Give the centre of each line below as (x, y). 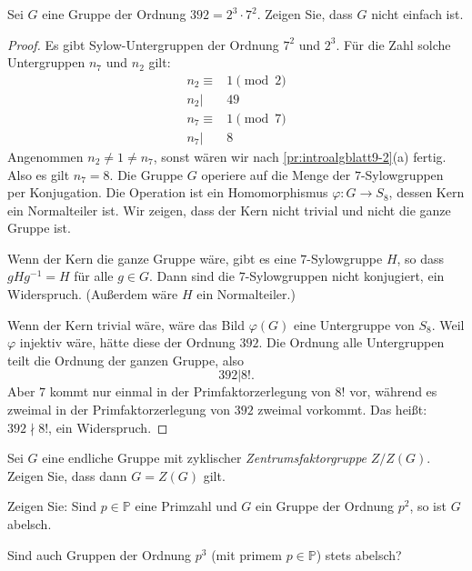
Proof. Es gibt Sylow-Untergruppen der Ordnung (143, 44)
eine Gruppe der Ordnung (114, 14)
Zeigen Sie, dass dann (67, 475)
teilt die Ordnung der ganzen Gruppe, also (126, 360)
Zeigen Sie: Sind (52, 506)
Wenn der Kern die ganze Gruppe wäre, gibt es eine (152, 258)
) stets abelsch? (359, 554)
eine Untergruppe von (354, 324)
